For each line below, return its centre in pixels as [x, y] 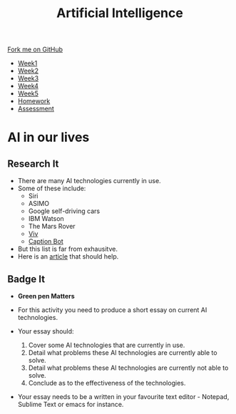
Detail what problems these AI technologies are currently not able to [128, 368]
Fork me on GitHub [35, 50]
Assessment [36, 109]
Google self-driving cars [64, 211]
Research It [33, 164]
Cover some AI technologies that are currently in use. [107, 345]
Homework [34, 101]
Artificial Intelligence [120, 13]
